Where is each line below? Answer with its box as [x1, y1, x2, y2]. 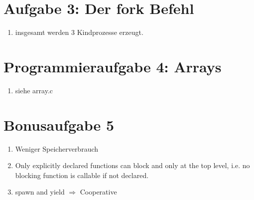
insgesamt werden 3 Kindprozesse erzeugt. [15, 27, 143, 37]
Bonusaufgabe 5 [3, 114, 115, 135]
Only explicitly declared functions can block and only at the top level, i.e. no [15, 160, 250, 171]
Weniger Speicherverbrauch [15, 143, 99, 154]
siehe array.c [15, 85, 53, 95]
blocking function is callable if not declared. [15, 170, 149, 180]
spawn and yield [15, 187, 65, 197]
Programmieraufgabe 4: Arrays [3, 56, 222, 76]
